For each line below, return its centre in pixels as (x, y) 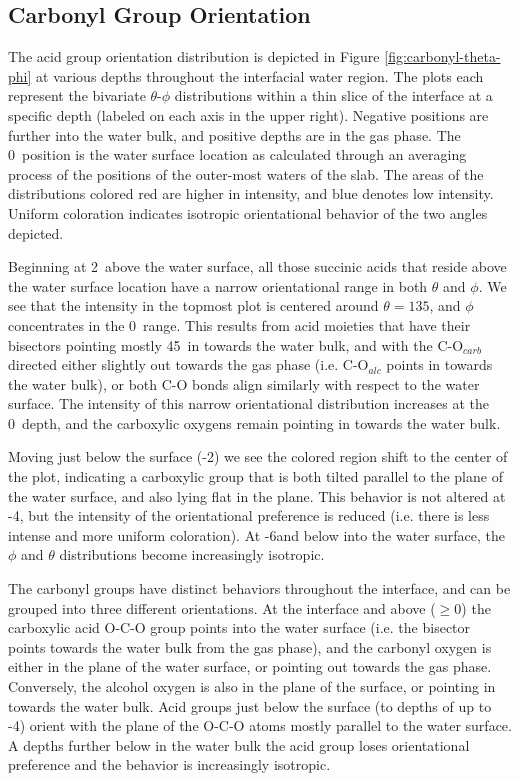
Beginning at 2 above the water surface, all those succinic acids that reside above (257, 266)
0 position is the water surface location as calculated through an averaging (237, 154)
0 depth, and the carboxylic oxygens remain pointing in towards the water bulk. (254, 422)
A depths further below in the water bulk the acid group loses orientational (239, 744)
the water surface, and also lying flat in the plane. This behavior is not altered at (257, 495)
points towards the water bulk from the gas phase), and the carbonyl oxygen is (250, 646)
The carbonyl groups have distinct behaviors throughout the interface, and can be (259, 588)
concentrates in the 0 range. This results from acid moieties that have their (239, 324)
